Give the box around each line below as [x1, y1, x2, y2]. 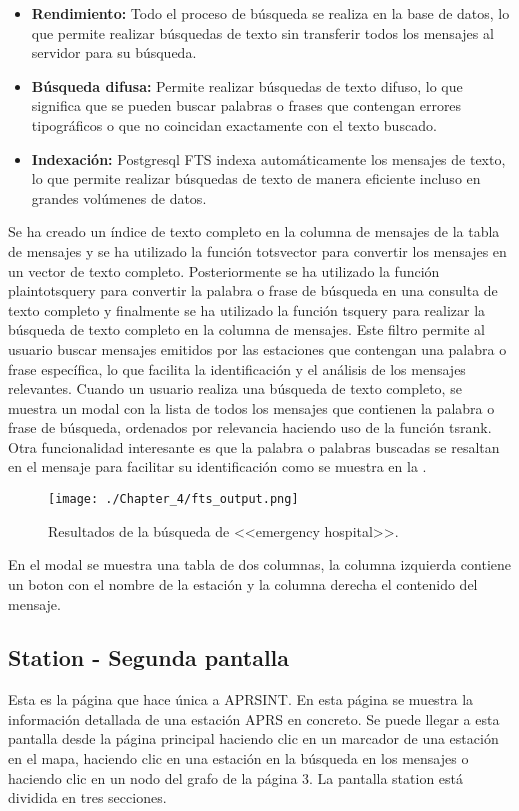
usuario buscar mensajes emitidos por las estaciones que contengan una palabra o [8, 338, 507, 359]
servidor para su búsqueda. [31, 42, 197, 63]
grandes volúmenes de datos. [31, 187, 207, 208]
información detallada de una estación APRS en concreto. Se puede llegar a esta [8, 708, 500, 729]
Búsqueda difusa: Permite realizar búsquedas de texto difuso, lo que [31, 75, 463, 96]
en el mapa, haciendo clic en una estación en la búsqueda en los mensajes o [8, 748, 469, 769]
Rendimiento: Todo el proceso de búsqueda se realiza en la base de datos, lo [31, 3, 510, 23]
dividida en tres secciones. [8, 787, 167, 808]
